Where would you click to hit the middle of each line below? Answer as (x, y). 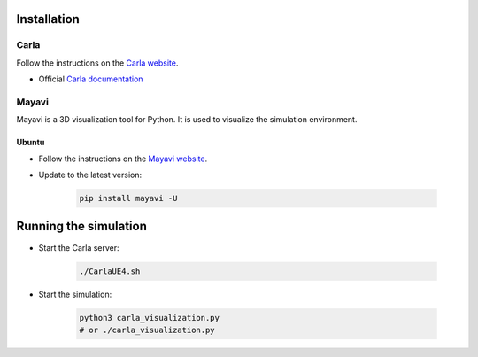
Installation (48, 19)
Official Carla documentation (91, 79)
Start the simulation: (75, 294)
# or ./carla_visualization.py (147, 330)
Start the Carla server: (79, 247)
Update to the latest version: (90, 175)
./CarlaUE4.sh (110, 271)
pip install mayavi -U (128, 198)
